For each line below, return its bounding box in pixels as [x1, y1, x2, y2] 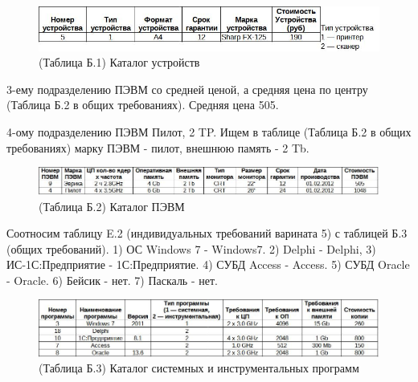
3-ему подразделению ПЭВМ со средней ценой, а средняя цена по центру [6, 80, 368, 97]
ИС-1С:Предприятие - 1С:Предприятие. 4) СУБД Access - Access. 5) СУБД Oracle [6, 256, 410, 273]
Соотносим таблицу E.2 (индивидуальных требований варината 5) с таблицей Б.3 [6, 225, 408, 242]
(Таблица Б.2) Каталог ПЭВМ [39, 197, 185, 214]
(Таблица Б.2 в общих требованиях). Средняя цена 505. [6, 96, 279, 113]
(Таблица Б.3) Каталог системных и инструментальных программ [39, 360, 359, 376]
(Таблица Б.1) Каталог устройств [39, 54, 200, 71]
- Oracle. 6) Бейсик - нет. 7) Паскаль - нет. [6, 271, 218, 288]
